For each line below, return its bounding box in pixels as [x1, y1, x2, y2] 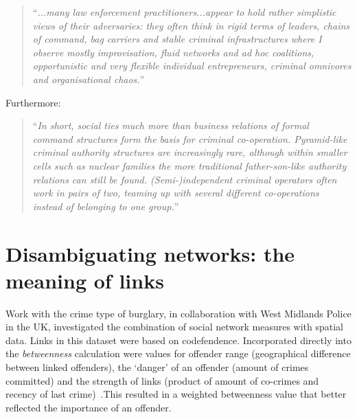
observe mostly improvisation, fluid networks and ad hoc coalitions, [32, 45, 314, 59]
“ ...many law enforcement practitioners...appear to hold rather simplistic [32, 5, 336, 19]
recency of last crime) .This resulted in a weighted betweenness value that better [5, 387, 347, 401]
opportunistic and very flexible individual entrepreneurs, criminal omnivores [32, 58, 352, 73]
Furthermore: [5, 95, 61, 109]
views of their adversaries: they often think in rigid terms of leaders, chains [32, 18, 350, 32]
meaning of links [5, 266, 164, 294]
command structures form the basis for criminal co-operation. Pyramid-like [32, 131, 347, 146]
